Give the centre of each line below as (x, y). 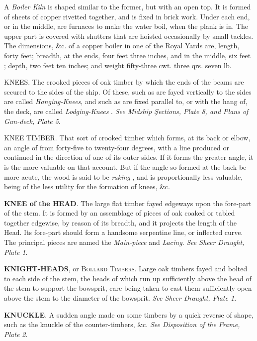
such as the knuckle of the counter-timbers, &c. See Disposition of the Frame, (122, 324)
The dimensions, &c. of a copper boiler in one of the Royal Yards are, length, (122, 46)
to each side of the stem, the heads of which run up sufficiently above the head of (128, 278)
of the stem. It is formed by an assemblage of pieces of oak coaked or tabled (120, 213)
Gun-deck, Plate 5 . (32, 121)
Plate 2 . (16, 334)
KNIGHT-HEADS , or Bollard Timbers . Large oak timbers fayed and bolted (126, 269)
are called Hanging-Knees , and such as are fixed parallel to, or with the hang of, (126, 101)
